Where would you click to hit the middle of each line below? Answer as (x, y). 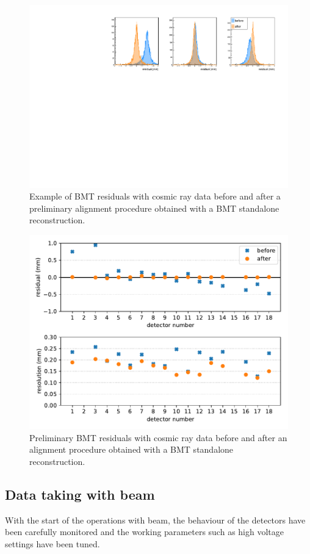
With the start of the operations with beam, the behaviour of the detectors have (155, 520)
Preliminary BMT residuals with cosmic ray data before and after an (158, 437)
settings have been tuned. (52, 543)
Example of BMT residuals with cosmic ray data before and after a (155, 196)
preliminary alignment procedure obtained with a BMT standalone (154, 208)
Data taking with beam (80, 494)
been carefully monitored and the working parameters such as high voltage (144, 532)
